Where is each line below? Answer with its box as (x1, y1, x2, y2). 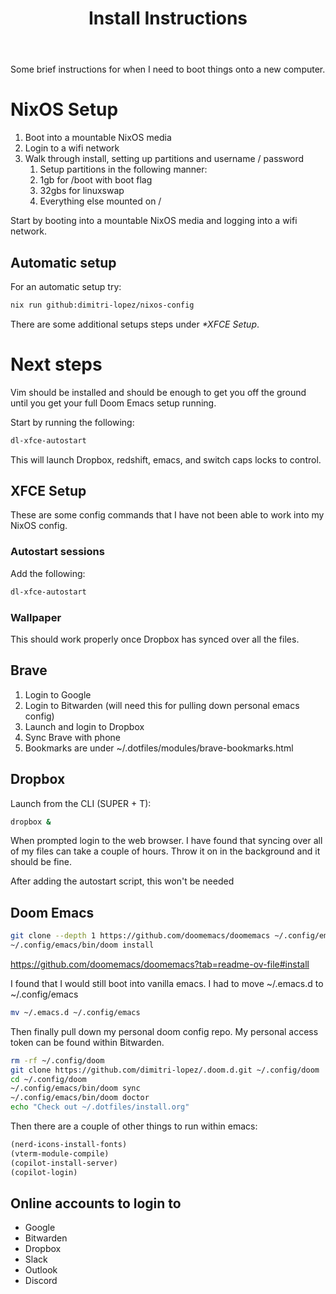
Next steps (10, 353, 103, 376)
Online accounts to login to (10, 1195, 182, 1212)
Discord (24, 1275, 58, 1287)
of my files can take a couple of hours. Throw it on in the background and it (10, 845, 321, 857)
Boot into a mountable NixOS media (24, 132, 172, 144)
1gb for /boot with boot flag (39, 174, 153, 186)
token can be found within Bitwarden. (10, 1036, 165, 1048)
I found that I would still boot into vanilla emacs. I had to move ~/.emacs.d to (10, 977, 324, 989)
